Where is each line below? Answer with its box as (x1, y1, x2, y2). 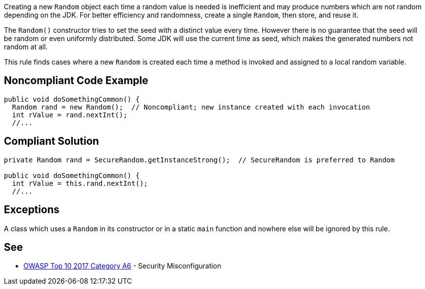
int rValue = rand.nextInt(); (12, 111, 127, 119)
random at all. (4, 43, 48, 51)
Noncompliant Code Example (4, 74, 148, 87)
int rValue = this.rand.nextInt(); (12, 179, 148, 187)
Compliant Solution (4, 135, 99, 148)
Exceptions (4, 203, 60, 216)
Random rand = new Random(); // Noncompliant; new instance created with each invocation (12, 103, 370, 111)
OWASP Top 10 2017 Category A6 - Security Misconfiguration (23, 262, 222, 270)
